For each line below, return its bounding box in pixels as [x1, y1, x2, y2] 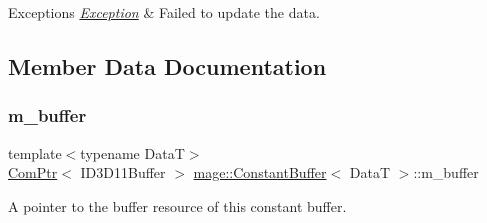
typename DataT [80, 142, 185, 163]
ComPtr [8, 162, 58, 183]
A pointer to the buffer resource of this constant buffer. [8, 195, 347, 216]
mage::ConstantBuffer [193, 162, 327, 183]
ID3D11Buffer [80, 162, 166, 183]
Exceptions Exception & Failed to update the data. [8, 2, 320, 22]
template [8, 142, 62, 163]
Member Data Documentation [8, 50, 327, 81]
